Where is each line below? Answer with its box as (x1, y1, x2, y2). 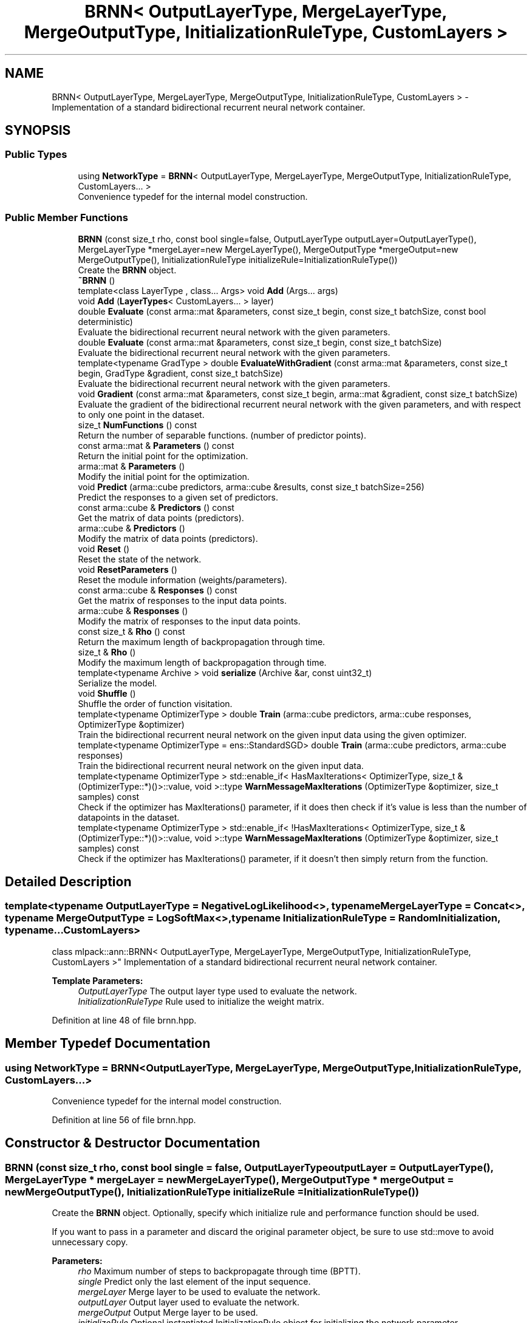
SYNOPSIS (5, 123, 71, 138)
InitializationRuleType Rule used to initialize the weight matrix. (78, 996, 324, 1007)
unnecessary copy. (52, 1237, 128, 1248)
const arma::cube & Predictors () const (78, 502, 234, 513)
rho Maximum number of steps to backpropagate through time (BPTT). (78, 1266, 361, 1277)
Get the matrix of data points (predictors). (78, 512, 244, 523)
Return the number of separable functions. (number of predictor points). (78, 429, 366, 440)
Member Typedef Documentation (5, 1036, 211, 1051)
